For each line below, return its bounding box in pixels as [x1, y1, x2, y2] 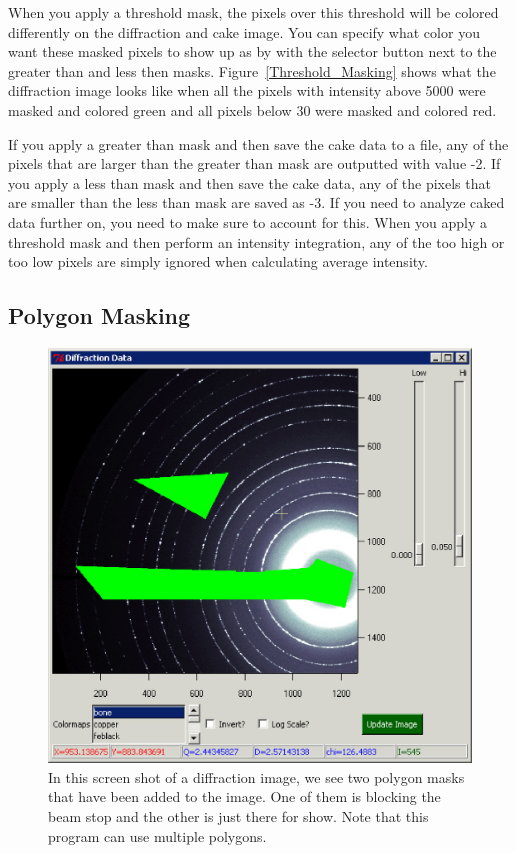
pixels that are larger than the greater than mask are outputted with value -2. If [8, 153, 501, 174]
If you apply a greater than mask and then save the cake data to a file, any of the [8, 133, 509, 154]
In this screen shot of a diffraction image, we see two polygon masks [48, 766, 465, 787]
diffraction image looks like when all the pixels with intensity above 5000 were [8, 80, 486, 101]
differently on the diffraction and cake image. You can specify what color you [8, 21, 480, 42]
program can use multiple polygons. [48, 825, 267, 846]
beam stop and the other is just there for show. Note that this [48, 806, 429, 826]
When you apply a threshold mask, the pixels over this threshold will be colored [8, 2, 499, 22]
